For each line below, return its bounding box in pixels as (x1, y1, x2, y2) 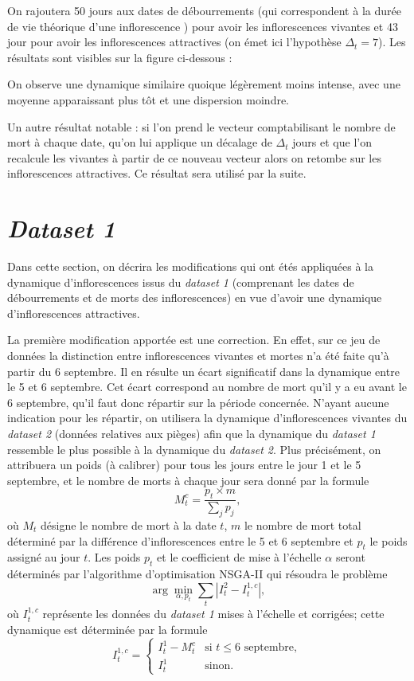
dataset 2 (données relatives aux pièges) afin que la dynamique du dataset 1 (7, 425, 376, 441)
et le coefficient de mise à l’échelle (157, 549, 322, 566)
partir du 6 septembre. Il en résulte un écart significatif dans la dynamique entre (7, 362, 400, 379)
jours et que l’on (292, 134, 372, 151)
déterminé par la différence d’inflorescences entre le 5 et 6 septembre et (7, 532, 353, 549)
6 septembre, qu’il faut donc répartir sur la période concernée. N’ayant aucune (7, 393, 389, 410)
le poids (369, 532, 408, 549)
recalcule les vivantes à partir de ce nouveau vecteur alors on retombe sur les (7, 149, 381, 166)
